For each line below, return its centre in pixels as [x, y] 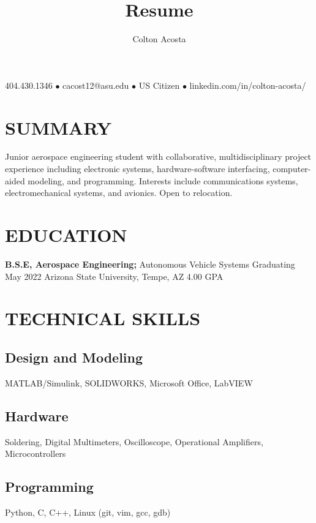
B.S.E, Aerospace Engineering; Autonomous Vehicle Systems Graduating [150, 264]
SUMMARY [58, 127]
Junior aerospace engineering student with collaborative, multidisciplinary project [158, 156]
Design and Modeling [74, 357]
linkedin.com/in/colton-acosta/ [248, 85]
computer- [292, 169]
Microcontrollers [36, 453]
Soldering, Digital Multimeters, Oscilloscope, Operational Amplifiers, [134, 441]
